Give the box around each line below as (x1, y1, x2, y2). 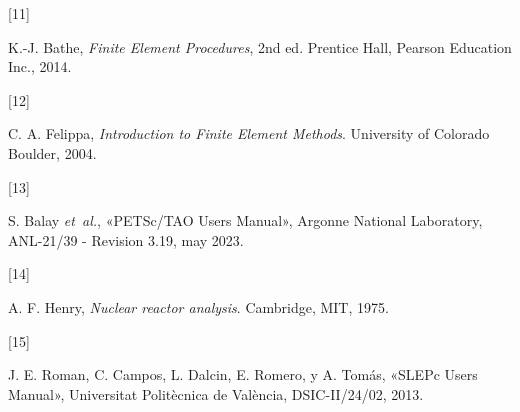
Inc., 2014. (8, 56, 72, 77)
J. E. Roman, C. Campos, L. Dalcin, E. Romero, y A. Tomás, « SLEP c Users (8, 364, 478, 385)
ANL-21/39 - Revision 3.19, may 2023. (8, 229, 244, 250)
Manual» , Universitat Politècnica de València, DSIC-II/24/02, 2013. (8, 383, 424, 404)
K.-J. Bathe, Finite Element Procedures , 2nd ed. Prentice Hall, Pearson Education (8, 36, 512, 57)
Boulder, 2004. (8, 142, 97, 163)
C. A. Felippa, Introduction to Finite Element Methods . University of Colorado (8, 123, 490, 144)
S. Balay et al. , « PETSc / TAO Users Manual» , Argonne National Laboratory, (8, 210, 483, 231)
